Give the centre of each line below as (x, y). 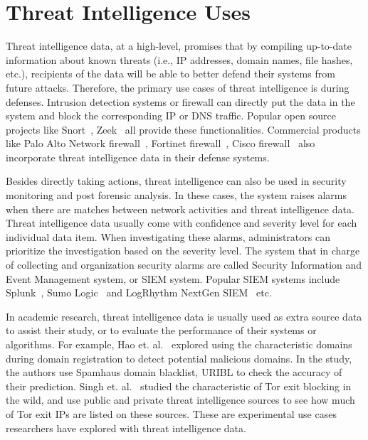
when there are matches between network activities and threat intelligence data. (180, 209)
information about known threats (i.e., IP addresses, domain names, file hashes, (179, 59)
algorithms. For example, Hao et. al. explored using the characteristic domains (179, 344)
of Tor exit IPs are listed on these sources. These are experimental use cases (171, 413)
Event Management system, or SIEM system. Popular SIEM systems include (173, 278)
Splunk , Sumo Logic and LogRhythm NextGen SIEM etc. (139, 293)
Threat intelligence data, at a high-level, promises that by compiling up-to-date (179, 46)
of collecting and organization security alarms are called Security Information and (184, 265)
